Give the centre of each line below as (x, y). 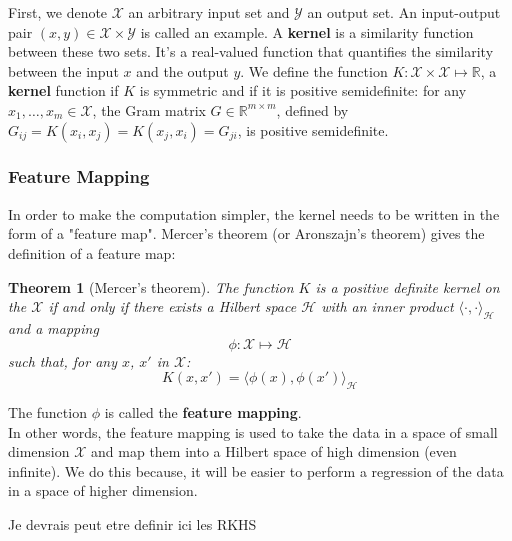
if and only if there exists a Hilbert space (172, 306)
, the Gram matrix (149, 109)
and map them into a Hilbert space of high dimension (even (274, 451)
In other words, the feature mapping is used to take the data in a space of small (253, 431)
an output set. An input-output (404, 12)
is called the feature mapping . (203, 411)
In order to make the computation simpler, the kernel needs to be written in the (254, 213)
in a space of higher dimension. (103, 490)
